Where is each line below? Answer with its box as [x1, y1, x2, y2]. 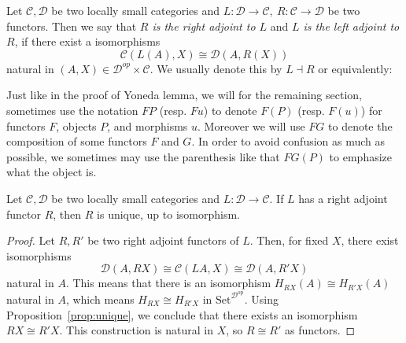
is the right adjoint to [152, 17, 256, 34]
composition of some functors [6, 133, 147, 149]
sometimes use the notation [6, 101, 138, 118]
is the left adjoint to [303, 17, 400, 34]
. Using [244, 290, 279, 307]
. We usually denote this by [149, 60, 282, 76]
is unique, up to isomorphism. [97, 205, 240, 222]
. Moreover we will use [197, 117, 305, 134]
